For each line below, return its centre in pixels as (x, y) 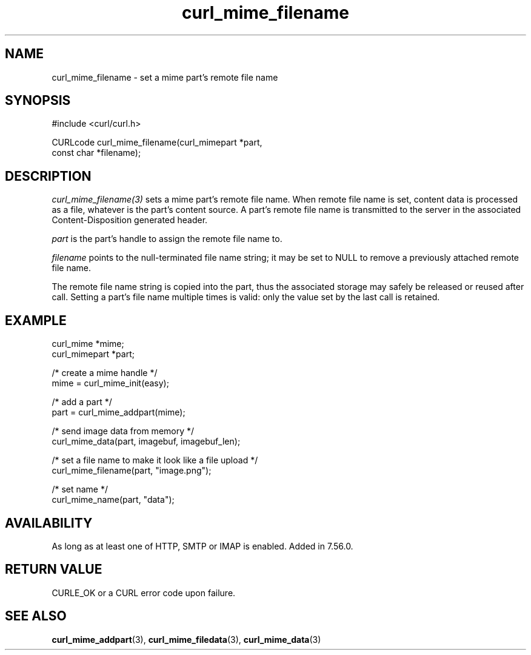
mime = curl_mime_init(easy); (110, 383)
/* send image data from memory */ (123, 431)
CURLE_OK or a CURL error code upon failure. (144, 593)
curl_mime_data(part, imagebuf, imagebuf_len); (146, 442)
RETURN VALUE (54, 569)
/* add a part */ (82, 402)
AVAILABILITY (49, 523)
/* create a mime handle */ (105, 373)
